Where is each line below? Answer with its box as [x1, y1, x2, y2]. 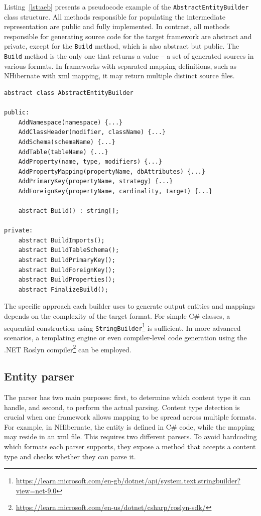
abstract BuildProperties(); [18, 276, 115, 284]
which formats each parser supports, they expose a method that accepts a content [4, 441, 256, 451]
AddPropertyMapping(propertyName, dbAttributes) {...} [18, 168, 205, 175]
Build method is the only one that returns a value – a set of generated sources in [4, 51, 254, 61]
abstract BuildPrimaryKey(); [18, 256, 115, 264]
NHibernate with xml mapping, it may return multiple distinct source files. [4, 70, 235, 81]
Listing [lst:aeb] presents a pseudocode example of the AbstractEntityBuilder [4, 2, 249, 12]
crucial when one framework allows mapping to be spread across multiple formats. [4, 412, 256, 422]
